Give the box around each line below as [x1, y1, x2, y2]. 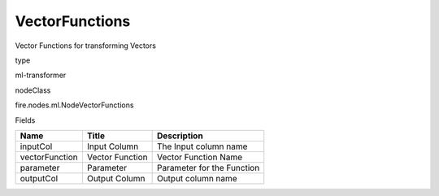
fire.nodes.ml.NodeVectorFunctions [15, 100, 134, 110]
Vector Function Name [156, 151, 243, 163]
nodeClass [15, 85, 51, 95]
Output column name [156, 172, 237, 184]
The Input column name [156, 141, 248, 152]
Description [156, 130, 203, 142]
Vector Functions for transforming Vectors [15, 41, 156, 50]
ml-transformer [15, 70, 67, 81]
